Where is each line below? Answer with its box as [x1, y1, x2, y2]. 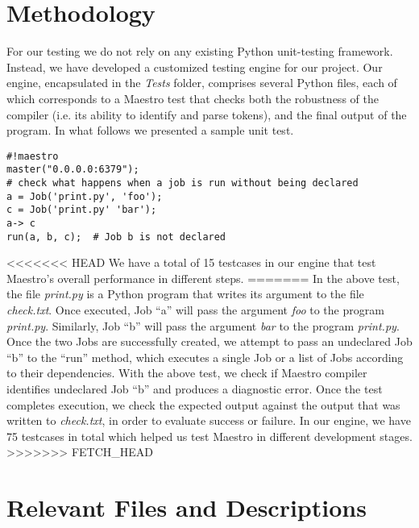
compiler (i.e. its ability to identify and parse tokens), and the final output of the [6, 106, 407, 123]
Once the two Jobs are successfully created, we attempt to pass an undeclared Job [6, 333, 413, 350]
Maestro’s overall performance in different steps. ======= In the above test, [6, 269, 400, 286]
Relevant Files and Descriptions [6, 491, 367, 524]
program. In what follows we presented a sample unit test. [6, 122, 294, 139]
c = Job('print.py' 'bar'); [6, 204, 157, 216]
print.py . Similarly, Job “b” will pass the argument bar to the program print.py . [6, 317, 400, 334]
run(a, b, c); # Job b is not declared [6, 231, 226, 243]
